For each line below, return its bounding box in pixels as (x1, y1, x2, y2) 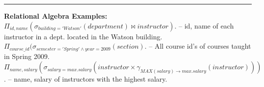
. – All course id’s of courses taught (145, 41, 251, 51)
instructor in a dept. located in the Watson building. (4, 31, 162, 41)
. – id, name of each (174, 20, 234, 30)
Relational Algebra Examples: (4, 11, 107, 21)
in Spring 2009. (4, 51, 50, 61)
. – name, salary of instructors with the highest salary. (4, 74, 167, 84)
